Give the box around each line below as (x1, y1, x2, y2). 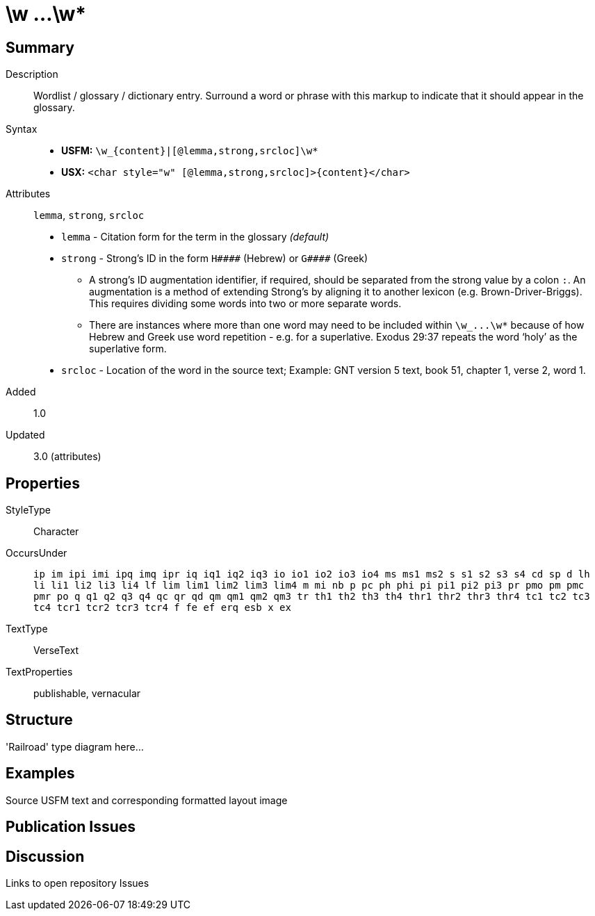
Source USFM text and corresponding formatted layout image (6, 794, 288, 806)
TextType (6, 623, 48, 635)
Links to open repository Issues (6, 876, 149, 889)
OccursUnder (6, 547, 67, 559)
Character (33, 525, 79, 538)
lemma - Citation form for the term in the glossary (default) (61, 231, 329, 243)
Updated (6, 429, 45, 441)
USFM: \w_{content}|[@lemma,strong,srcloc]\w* (61, 145, 318, 157)
